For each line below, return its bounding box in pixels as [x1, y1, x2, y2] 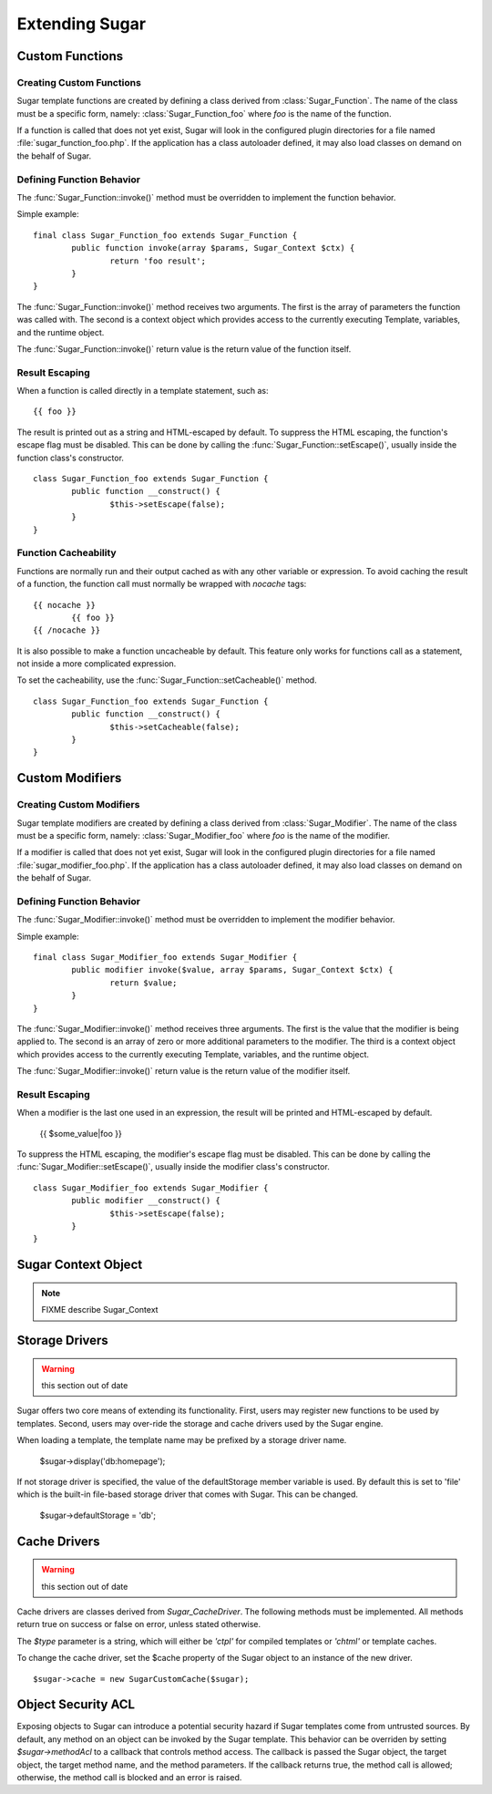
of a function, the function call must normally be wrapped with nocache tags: [16, 579, 307, 590]
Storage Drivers [16, 1333, 108, 1348]
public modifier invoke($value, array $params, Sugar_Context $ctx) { [71, 964, 394, 975]
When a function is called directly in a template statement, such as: [16, 386, 269, 397]
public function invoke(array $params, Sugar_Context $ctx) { [71, 242, 355, 253]
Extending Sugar [16, 14, 146, 34]
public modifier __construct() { [71, 1195, 220, 1206]
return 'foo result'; [109, 255, 207, 266]
